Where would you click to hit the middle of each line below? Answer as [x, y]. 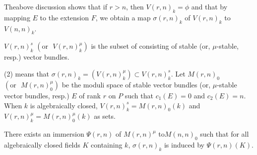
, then [135, 6]
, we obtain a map [123, 17]
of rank [90, 95]
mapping [17, 17]
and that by [209, 6]
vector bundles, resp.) [37, 95]
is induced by [184, 144]
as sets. [105, 116]
